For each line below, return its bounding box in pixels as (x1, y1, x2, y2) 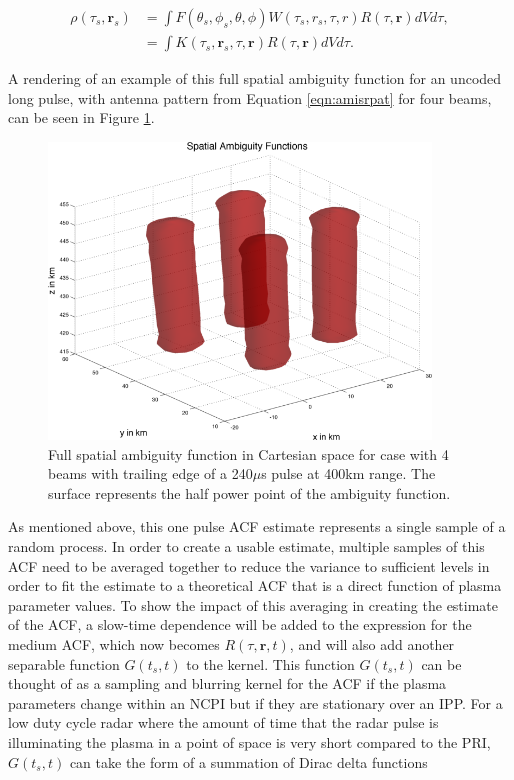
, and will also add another (289, 633, 455, 654)
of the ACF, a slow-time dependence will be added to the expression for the (8, 614, 472, 635)
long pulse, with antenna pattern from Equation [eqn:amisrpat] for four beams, (8, 87, 492, 108)
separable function (8, 653, 120, 674)
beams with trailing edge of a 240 (48, 463, 253, 484)
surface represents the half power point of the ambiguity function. (48, 482, 451, 503)
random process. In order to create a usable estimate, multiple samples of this (8, 535, 485, 556)
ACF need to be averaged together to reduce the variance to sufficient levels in (8, 555, 490, 576)
